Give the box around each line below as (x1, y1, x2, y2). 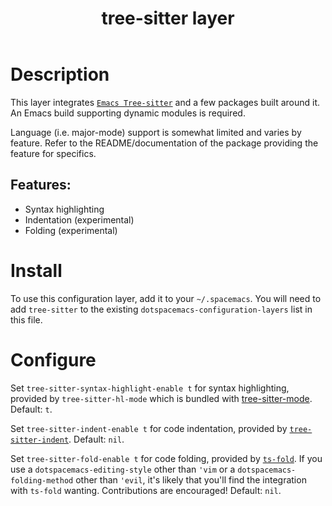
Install (10, 259, 63, 282)
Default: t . (10, 403, 53, 415)
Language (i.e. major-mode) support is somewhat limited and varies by (10, 126, 302, 138)
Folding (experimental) (24, 224, 118, 236)
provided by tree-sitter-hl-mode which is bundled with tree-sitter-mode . (10, 392, 313, 404)
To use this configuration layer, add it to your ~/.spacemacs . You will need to (10, 292, 322, 304)
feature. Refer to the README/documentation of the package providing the (10, 137, 319, 149)
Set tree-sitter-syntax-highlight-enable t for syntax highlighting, (10, 382, 290, 394)
